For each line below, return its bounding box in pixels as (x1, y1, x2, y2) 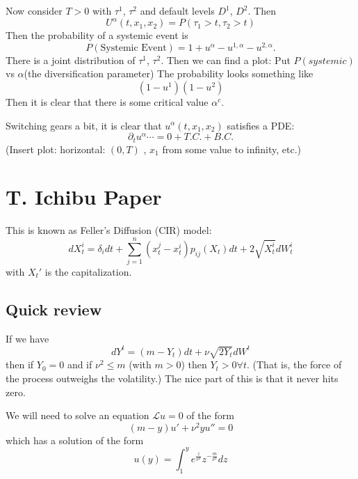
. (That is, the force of (246, 357, 342, 372)
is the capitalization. (44, 265, 132, 279)
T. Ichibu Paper (6, 182, 162, 211)
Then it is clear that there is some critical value (6, 94, 209, 109)
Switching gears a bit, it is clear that (6, 118, 162, 132)
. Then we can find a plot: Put (161, 52, 291, 67)
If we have (6, 331, 49, 345)
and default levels (140, 3, 215, 17)
